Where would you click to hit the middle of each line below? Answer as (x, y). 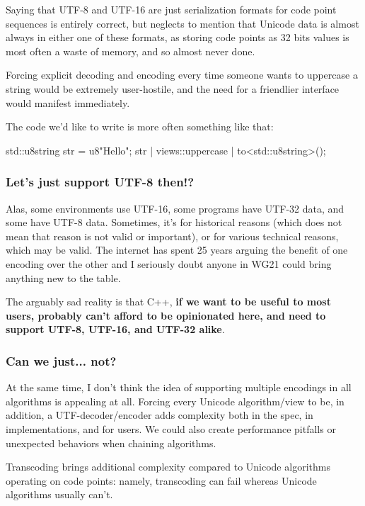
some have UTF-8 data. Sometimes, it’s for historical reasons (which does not (174, 222)
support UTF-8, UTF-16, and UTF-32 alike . (115, 329)
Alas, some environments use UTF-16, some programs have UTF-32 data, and (175, 208)
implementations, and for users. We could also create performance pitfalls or (171, 428)
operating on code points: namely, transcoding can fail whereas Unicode (161, 480)
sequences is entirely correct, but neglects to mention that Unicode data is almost (182, 23)
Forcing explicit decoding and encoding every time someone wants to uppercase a (182, 75)
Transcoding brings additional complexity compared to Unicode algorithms (168, 467)
